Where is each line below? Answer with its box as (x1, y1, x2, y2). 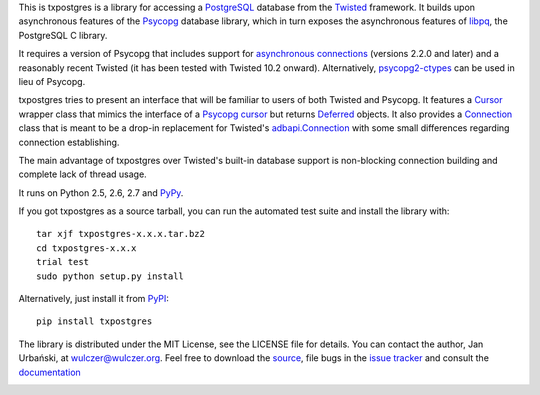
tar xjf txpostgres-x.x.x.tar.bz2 (36, 228, 205, 240)
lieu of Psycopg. (18, 75, 86, 87)
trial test (36, 256, 90, 268)
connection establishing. (18, 136, 120, 148)
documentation (18, 366, 82, 378)
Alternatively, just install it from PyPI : (18, 293, 170, 305)
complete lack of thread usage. (18, 168, 147, 180)
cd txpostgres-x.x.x (36, 242, 137, 254)
